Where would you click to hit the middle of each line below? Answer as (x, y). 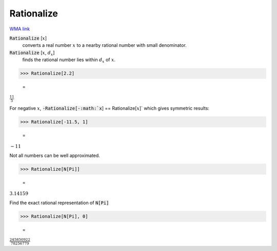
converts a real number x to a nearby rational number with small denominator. (104, 45)
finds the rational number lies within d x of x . (69, 60)
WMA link (20, 29)
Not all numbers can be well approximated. (55, 155)
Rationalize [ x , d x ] (32, 53)
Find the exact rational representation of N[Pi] (59, 203)
